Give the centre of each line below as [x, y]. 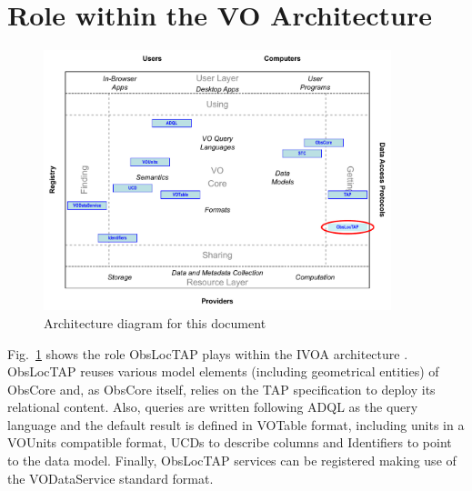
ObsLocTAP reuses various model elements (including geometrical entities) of [223, 371]
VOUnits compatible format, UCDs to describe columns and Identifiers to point [230, 442]
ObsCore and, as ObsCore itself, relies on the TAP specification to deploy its [221, 389]
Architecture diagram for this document [155, 322]
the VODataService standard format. [110, 478]
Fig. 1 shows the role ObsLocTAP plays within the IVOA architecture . [208, 353]
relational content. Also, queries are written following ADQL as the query [213, 407]
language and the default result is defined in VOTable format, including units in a [236, 424]
